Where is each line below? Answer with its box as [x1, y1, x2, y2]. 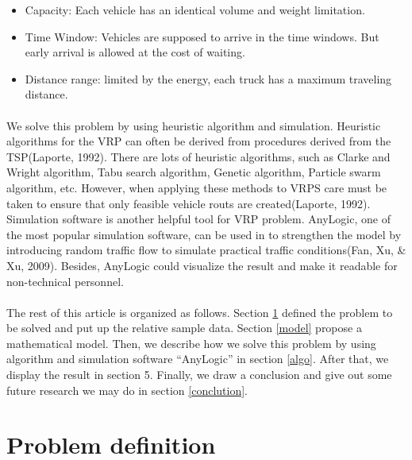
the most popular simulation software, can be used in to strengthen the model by [6, 226, 402, 242]
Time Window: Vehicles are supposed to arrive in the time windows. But [25, 28, 379, 44]
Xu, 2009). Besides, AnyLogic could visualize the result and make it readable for [6, 257, 398, 273]
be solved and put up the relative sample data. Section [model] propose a [6, 319, 362, 336]
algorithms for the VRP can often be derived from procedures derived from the [6, 133, 391, 149]
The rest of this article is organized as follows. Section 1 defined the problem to [6, 303, 393, 320]
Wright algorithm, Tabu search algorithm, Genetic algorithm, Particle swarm [6, 164, 381, 180]
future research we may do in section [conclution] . [6, 381, 248, 398]
